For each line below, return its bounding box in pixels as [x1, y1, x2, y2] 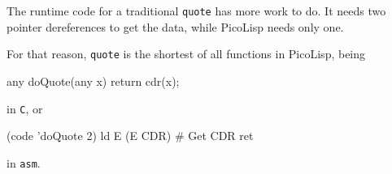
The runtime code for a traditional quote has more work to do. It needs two [7, 2, 386, 19]
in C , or [7, 100, 43, 117]
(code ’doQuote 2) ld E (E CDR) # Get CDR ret [7, 127, 254, 144]
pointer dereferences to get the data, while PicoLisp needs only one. [7, 18, 344, 35]
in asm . [7, 154, 41, 171]
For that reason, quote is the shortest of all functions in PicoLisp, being [7, 45, 366, 62]
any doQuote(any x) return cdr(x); [7, 72, 180, 89]
